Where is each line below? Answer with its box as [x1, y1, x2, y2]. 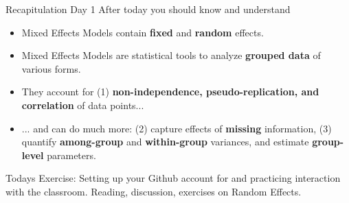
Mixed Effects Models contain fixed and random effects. [21, 25, 264, 39]
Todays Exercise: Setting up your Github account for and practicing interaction [5, 171, 341, 185]
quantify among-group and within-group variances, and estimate [21, 134, 309, 149]
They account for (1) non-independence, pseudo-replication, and [21, 84, 319, 99]
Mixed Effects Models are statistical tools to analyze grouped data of [21, 48, 321, 62]
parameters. [47, 147, 96, 162]
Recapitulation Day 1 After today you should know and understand [5, 2, 291, 16]
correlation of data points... [21, 97, 144, 112]
